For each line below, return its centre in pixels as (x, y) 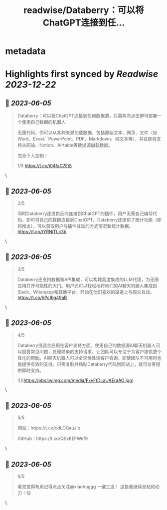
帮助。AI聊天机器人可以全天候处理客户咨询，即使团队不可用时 (94, 357)
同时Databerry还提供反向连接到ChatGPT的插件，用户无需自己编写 (85, 213)
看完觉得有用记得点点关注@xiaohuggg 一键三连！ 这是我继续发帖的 (86, 487)
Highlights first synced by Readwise (82, 74)
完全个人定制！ (33, 156)
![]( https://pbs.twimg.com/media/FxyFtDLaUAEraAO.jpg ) (75, 380)
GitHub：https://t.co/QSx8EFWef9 (53, 438)
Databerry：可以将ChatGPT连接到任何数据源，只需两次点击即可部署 (87, 116)
